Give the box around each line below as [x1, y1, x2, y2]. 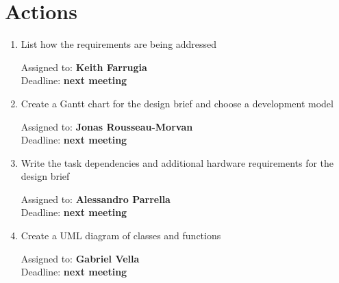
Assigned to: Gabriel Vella [21, 251, 140, 265]
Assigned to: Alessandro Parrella [21, 191, 171, 206]
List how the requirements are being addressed [21, 37, 217, 51]
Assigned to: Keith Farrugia [21, 59, 147, 74]
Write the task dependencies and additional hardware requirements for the [21, 155, 334, 170]
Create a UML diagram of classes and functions [21, 228, 221, 243]
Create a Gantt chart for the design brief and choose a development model [21, 96, 334, 110]
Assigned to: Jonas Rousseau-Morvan [21, 119, 193, 133]
